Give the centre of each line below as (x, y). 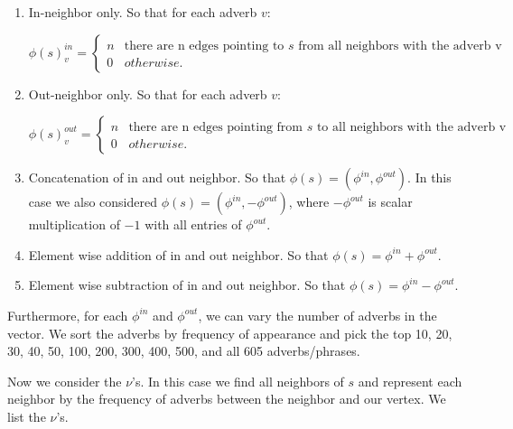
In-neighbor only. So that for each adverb (143, 12)
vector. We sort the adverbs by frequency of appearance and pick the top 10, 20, (230, 333)
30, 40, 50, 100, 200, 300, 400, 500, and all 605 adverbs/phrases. (184, 351)
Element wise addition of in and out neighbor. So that (178, 254)
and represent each (410, 381)
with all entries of (193, 224)
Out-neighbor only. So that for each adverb (148, 93)
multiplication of (74, 224)
